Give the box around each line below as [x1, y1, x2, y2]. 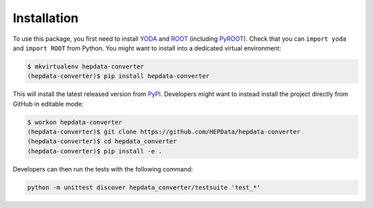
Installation [12, 10, 79, 26]
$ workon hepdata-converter [27, 118, 122, 126]
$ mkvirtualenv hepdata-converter [27, 62, 144, 70]
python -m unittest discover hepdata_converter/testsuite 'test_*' [27, 183, 261, 191]
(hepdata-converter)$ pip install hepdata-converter [27, 73, 210, 80]
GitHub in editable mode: [12, 100, 84, 108]
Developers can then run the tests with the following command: [12, 164, 193, 173]
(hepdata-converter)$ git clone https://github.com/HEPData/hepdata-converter [27, 128, 300, 136]
